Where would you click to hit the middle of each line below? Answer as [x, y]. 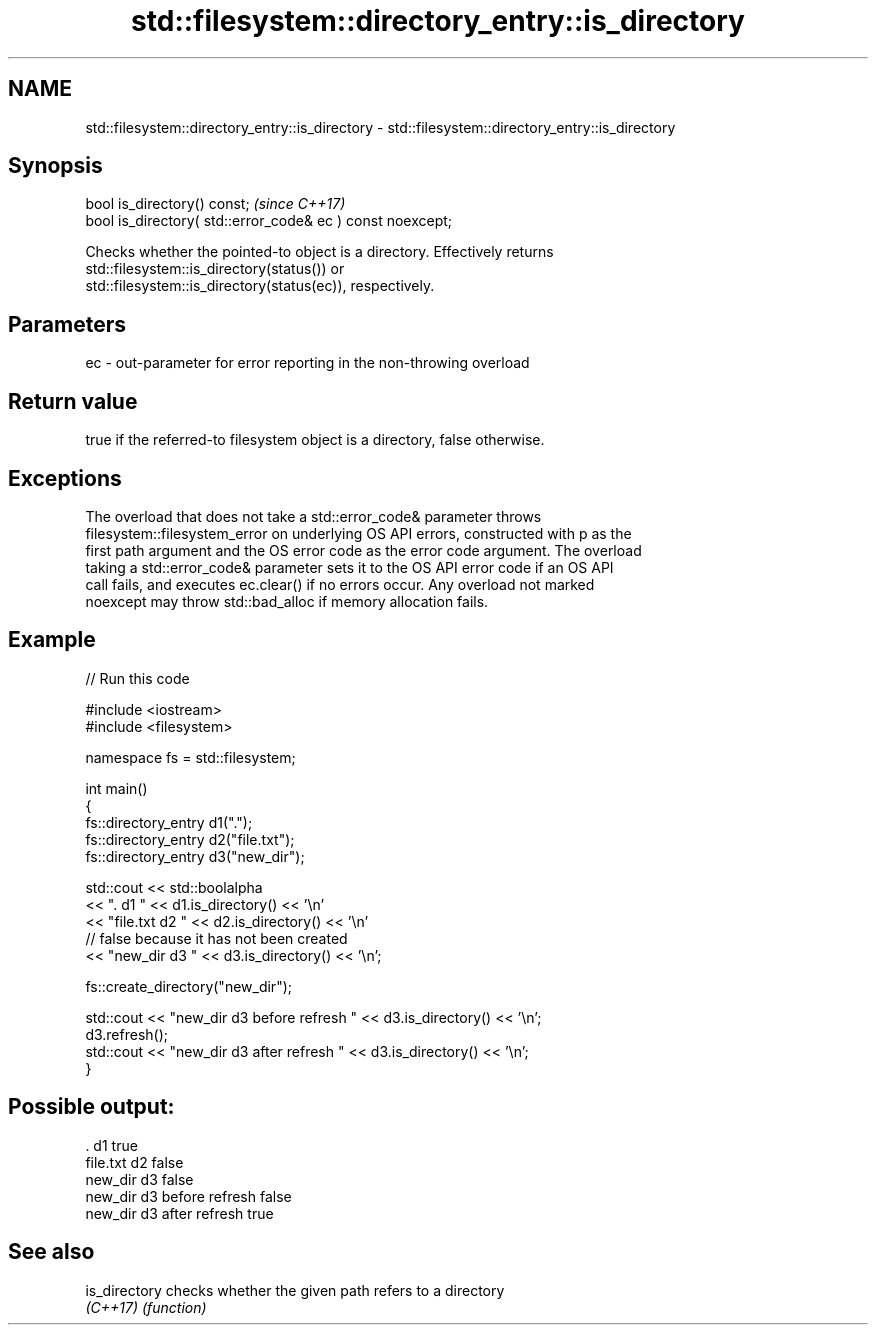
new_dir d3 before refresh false [188, 1196]
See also [51, 1252]
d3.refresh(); [127, 1034]
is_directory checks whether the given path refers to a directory [295, 1290]
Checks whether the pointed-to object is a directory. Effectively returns [319, 252]
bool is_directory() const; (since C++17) [215, 204]
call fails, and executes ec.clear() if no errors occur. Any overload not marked [340, 584]
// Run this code [137, 678]
